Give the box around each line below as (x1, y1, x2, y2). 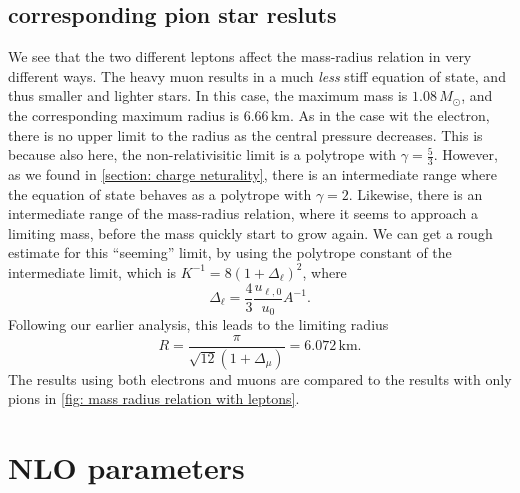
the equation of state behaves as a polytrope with (8, 183, 312, 204)
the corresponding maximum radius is (8, 104, 239, 125)
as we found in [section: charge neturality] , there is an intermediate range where (8, 164, 497, 184)
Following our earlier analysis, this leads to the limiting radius (8, 314, 389, 335)
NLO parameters (8, 446, 245, 487)
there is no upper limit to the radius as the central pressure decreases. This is (8, 124, 483, 145)
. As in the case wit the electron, (289, 104, 490, 125)
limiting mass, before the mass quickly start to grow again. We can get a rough (8, 222, 493, 243)
